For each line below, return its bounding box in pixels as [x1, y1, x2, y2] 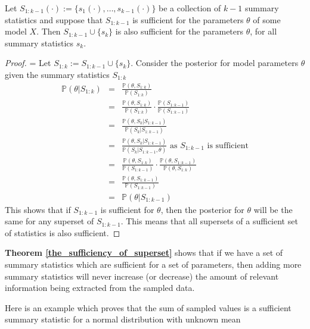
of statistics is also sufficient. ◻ [5, 226, 120, 239]
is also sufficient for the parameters [115, 25, 244, 37]
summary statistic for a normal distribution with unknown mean [5, 313, 241, 325]
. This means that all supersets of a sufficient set [120, 215, 298, 227]
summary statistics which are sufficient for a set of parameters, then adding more [5, 258, 302, 270]
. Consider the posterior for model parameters [131, 57, 299, 69]
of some [253, 13, 281, 26]
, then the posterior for [160, 203, 244, 215]
